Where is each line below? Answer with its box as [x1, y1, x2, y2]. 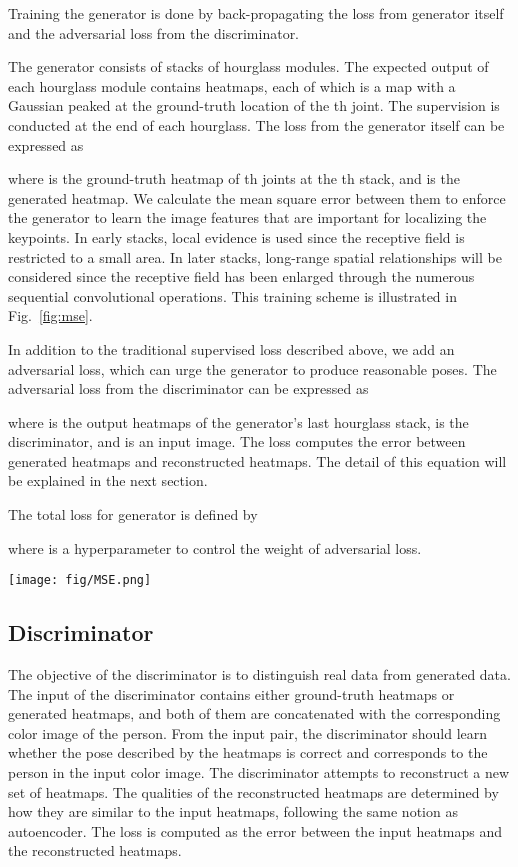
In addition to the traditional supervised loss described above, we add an [8, 338, 455, 359]
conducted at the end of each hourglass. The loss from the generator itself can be [8, 114, 505, 135]
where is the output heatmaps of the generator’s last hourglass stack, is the [8, 411, 469, 432]
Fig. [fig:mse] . [8, 305, 93, 326]
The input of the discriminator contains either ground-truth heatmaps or [8, 683, 455, 704]
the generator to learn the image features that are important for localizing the [8, 207, 487, 228]
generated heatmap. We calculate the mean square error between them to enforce [8, 187, 506, 208]
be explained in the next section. [8, 470, 208, 491]
